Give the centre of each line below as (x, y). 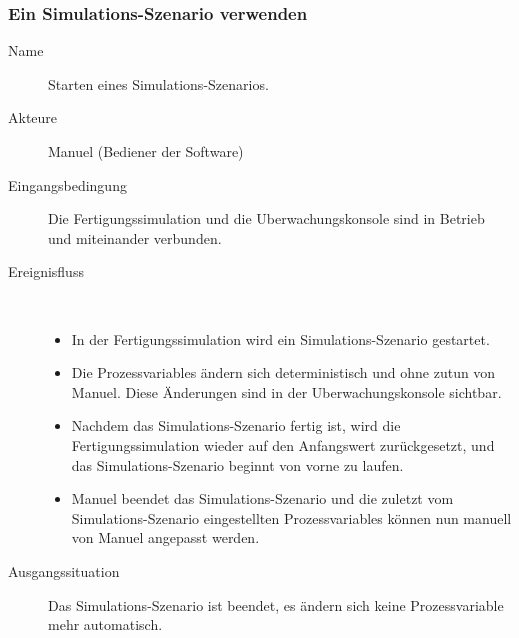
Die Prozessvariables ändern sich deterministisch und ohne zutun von (283, 372)
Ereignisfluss (46, 271)
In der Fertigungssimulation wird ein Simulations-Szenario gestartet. (280, 338)
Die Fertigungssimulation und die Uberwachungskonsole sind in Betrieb (266, 218)
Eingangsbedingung (67, 184)
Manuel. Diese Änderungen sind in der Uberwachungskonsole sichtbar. (286, 391)
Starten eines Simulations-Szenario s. (158, 83)
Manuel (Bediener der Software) (146, 151)
